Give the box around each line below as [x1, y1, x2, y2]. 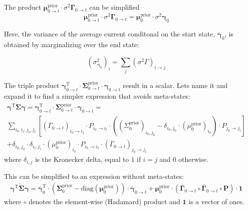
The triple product [4, 80, 60, 90]
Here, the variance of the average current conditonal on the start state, [4, 29, 215, 39]
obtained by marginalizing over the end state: [4, 39, 140, 49]
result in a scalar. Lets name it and [123, 80, 228, 90]
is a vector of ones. [189, 196, 245, 207]
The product [4, 2, 41, 12]
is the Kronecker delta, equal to [35, 154, 129, 164]
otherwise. [178, 154, 209, 164]
